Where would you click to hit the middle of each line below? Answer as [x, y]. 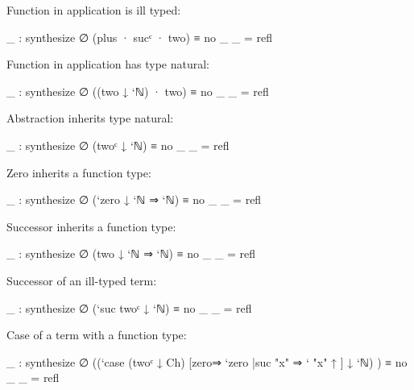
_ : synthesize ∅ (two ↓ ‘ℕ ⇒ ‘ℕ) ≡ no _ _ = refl [131, 253]
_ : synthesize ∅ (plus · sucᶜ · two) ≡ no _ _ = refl [140, 37]
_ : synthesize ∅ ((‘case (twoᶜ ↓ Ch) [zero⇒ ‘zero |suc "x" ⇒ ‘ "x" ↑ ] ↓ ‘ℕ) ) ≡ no [207, 361]
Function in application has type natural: [108, 64]
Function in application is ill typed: [94, 10]
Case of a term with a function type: [97, 335]
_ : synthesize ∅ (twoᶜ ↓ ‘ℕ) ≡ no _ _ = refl [118, 145]
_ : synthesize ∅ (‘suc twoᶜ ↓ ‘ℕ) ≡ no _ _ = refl [129, 307]
